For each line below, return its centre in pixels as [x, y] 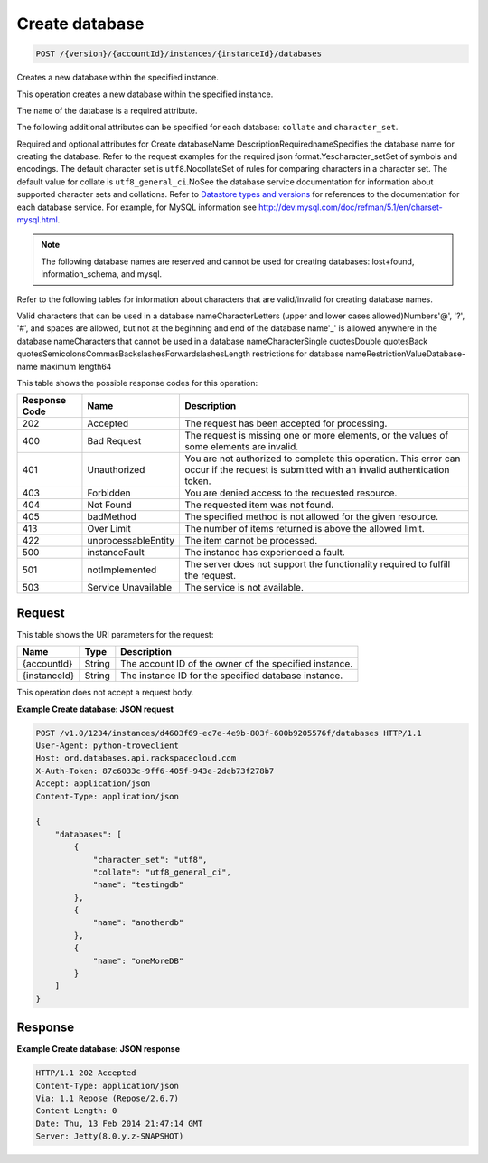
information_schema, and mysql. [102, 274]
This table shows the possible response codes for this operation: [137, 383]
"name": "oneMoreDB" [138, 960]
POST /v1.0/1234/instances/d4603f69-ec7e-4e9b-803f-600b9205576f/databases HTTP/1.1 [229, 733]
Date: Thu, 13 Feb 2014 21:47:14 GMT [119, 1123]
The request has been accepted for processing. [286, 423]
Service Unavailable [130, 588]
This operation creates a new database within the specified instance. [145, 94]
